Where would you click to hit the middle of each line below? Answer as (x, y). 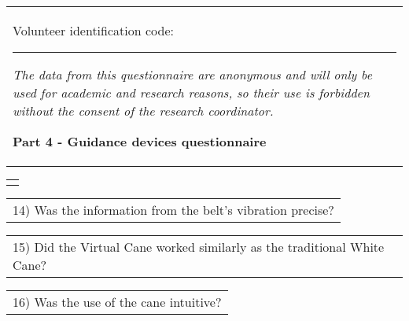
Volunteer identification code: (93, 30)
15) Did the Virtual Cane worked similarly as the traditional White (199, 247)
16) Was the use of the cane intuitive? (117, 302)
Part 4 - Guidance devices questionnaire (140, 141)
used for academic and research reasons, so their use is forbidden (191, 92)
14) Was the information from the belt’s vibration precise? (173, 210)
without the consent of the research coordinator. (143, 111)
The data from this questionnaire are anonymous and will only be (193, 74)
